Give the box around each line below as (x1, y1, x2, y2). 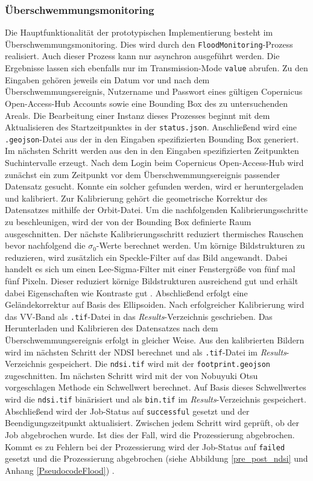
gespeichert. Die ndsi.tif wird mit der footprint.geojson (48, 357, 271, 370)
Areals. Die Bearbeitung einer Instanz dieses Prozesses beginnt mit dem (5, 109, 270, 121)
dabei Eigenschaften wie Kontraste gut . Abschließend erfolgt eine (5, 286, 248, 299)
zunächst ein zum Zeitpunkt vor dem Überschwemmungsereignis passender (5, 168, 280, 180)
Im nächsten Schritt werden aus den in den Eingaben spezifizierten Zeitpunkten (5, 144, 299, 157)
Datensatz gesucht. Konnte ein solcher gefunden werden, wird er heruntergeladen (5, 180, 303, 193)
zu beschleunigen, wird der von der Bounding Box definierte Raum (5, 215, 251, 228)
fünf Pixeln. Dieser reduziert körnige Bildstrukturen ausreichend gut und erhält (5, 274, 299, 287)
